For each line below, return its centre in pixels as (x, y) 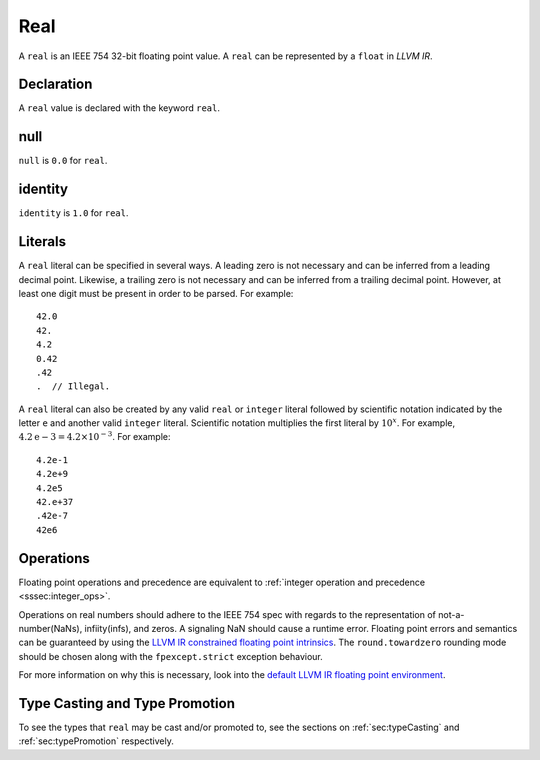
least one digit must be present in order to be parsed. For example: (156, 293)
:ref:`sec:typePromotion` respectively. (96, 741)
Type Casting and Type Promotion (126, 703)
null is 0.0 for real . (63, 161)
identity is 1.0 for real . (73, 213)
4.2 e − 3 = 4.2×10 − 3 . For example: (94, 436)
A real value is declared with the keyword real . (119, 108)
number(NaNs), (50, 628)
